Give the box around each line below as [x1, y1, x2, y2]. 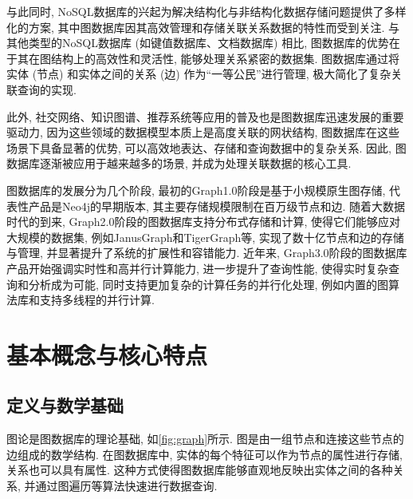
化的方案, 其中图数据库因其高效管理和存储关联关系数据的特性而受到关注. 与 [6, 18, 400, 35]
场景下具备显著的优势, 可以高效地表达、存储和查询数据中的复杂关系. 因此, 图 [6, 139, 407, 156]
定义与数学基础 [6, 393, 124, 418]
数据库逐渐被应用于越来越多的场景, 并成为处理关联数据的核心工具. [6, 155, 352, 172]
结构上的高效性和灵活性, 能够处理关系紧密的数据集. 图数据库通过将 [50, 50, 400, 66]
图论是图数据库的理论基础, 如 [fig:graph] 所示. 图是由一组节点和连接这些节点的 [6, 430, 404, 447]
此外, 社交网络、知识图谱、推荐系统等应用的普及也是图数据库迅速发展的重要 [6, 108, 404, 125]
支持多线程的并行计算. [39, 291, 155, 308]
